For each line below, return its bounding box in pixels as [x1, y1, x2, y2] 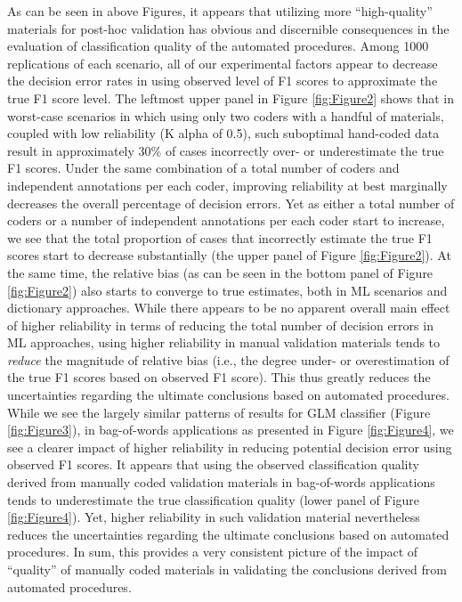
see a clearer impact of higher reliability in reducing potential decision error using [7, 437, 452, 456]
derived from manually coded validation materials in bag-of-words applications [7, 473, 435, 492]
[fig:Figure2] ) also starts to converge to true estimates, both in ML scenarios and [7, 281, 448, 299]
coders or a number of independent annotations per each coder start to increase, [7, 211, 445, 230]
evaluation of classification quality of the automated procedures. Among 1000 [7, 37, 429, 55]
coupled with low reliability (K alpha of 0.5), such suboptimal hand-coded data [7, 124, 440, 142]
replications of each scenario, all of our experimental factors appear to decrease [7, 53, 438, 72]
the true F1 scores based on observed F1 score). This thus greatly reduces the [7, 368, 431, 386]
